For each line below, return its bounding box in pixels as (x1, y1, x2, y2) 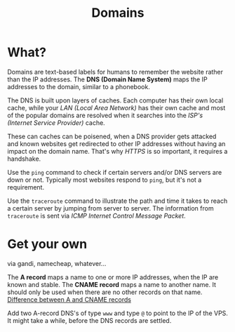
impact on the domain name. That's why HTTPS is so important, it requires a (7, 147, 228, 155)
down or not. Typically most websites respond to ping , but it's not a (7, 175, 202, 184)
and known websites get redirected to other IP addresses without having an (7, 139, 226, 148)
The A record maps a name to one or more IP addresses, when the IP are (7, 272, 219, 281)
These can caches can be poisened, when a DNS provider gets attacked (7, 132, 217, 140)
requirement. (7, 182, 44, 191)
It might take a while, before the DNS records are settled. (7, 316, 172, 324)
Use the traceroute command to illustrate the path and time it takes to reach (7, 197, 228, 205)
